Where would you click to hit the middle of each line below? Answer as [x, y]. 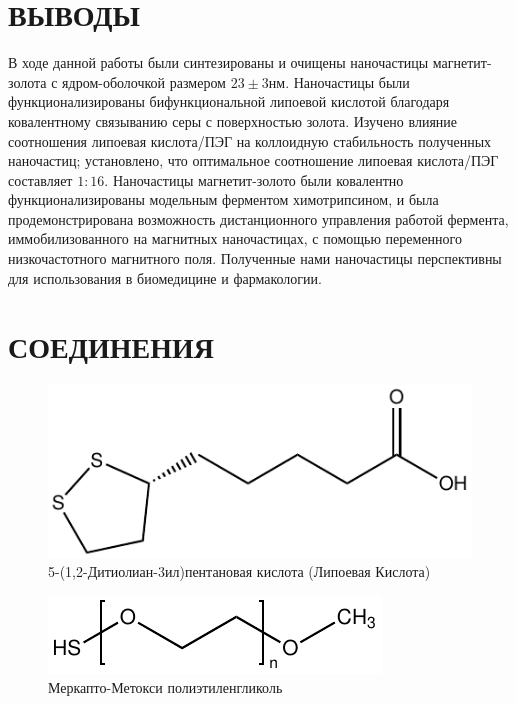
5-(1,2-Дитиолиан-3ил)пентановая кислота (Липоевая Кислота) [239, 571]
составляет [40, 179]
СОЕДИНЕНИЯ [111, 346]
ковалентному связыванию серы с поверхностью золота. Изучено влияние [233, 120]
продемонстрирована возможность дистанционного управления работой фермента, [258, 218]
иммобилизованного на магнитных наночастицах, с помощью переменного [235, 238]
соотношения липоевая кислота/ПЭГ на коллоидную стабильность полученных [250, 140]
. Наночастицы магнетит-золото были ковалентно [254, 179]
